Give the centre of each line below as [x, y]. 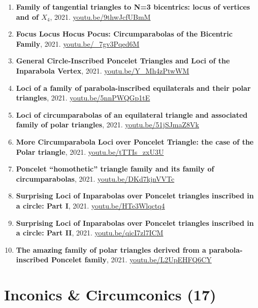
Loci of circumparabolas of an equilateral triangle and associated [132, 114]
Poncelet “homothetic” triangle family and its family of [115, 169]
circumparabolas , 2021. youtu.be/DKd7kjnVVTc [95, 178]
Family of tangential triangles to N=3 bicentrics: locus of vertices [133, 7]
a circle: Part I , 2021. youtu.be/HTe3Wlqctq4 [90, 205]
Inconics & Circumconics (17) [110, 295]
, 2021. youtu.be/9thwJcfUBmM [100, 16]
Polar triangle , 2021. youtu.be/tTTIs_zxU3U [90, 151]
